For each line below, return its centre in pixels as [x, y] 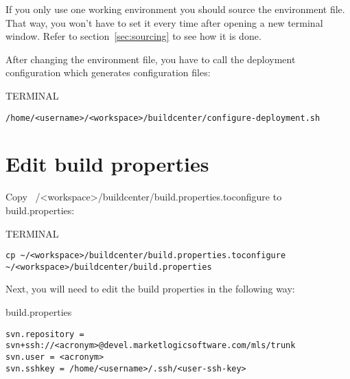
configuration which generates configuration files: [108, 72]
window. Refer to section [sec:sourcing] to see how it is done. [133, 36]
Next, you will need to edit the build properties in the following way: [150, 289]
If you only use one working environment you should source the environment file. [175, 9]
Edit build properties [107, 164]
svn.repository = [45, 334]
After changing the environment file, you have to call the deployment [151, 59]
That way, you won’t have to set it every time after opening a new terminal [164, 22]
